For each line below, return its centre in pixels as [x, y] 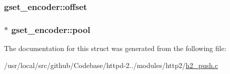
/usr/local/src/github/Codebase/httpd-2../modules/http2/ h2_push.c [111, 65]
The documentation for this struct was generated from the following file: [115, 48]
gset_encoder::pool [51, 29]
